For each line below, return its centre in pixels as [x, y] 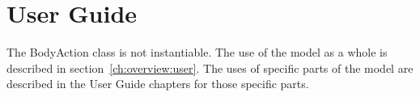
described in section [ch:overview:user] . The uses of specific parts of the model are [210, 67]
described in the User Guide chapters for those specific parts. [158, 84]
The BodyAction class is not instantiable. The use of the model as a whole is [197, 52]
